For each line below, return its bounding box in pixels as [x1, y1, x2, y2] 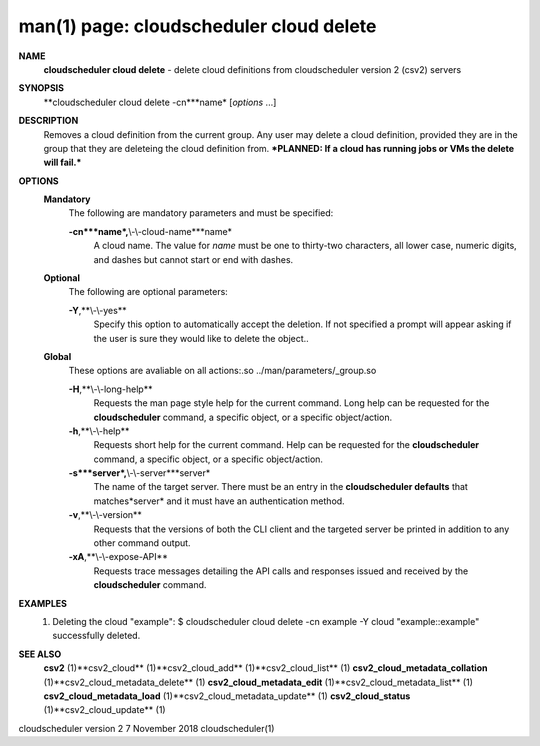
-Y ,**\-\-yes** [68, 304, 127, 316]
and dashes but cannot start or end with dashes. [93, 253, 294, 265]
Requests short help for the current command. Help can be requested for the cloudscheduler [93, 439, 480, 451]
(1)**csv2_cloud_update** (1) [43, 704, 166, 716]
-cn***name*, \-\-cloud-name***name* [68, 225, 233, 237]
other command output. [93, 537, 191, 549]
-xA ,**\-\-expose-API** [68, 551, 169, 563]
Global [43, 350, 72, 362]
